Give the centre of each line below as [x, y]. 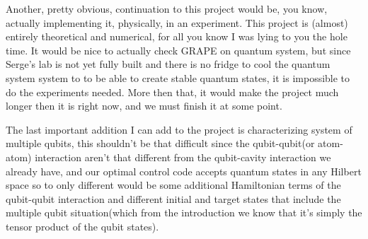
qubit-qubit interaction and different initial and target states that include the [173, 198]
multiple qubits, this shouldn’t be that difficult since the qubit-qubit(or [160, 143]
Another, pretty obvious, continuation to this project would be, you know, [167, 8]
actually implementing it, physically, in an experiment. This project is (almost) [177, 22]
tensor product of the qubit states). [82, 226]
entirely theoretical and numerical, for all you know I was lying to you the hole [177, 36]
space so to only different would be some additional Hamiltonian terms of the [173, 185]
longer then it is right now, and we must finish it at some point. [144, 106]
